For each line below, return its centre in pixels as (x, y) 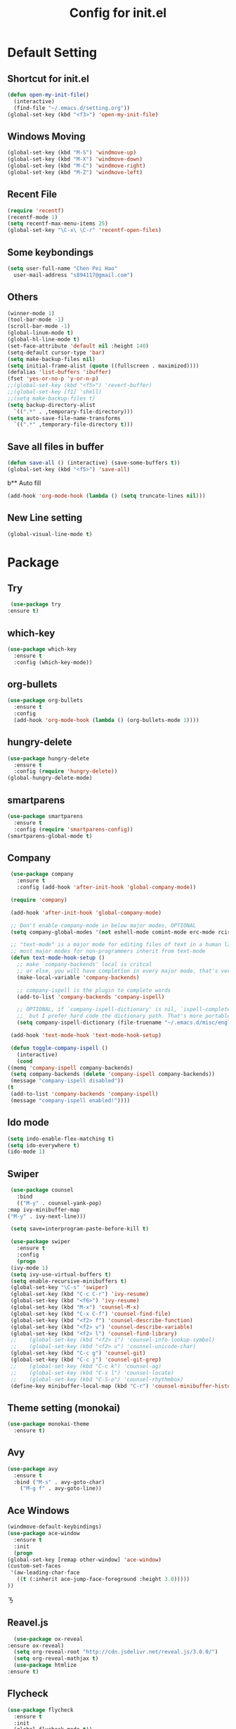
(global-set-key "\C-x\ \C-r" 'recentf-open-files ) (84, 231)
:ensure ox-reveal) (36, 1645)
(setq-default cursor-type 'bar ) (56, 353)
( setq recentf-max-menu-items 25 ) (58, 224)
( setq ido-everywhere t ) (44, 1145)
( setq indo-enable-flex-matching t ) (61, 1139)
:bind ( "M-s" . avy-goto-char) (59, 1482)
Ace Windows (39, 1510)
